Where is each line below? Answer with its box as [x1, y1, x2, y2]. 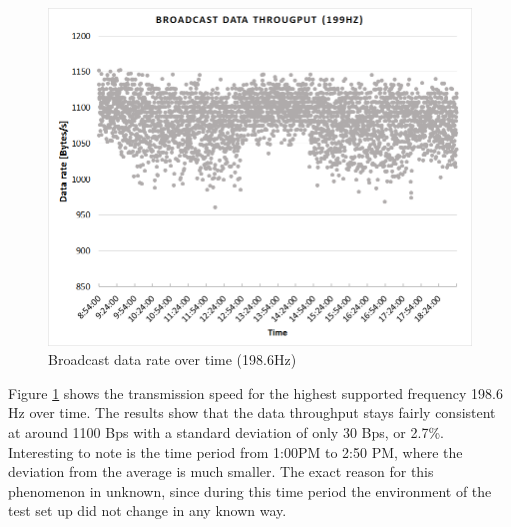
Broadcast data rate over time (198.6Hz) [48, 349, 297, 370]
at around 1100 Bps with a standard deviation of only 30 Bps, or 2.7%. [8, 422, 444, 443]
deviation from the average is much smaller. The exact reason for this [8, 461, 434, 482]
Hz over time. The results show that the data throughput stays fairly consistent [8, 402, 496, 423]
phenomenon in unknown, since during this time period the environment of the [8, 480, 492, 501]
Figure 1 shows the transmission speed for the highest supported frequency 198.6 [8, 382, 503, 403]
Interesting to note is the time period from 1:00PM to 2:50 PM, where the [8, 441, 463, 462]
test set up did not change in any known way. [8, 500, 287, 521]
